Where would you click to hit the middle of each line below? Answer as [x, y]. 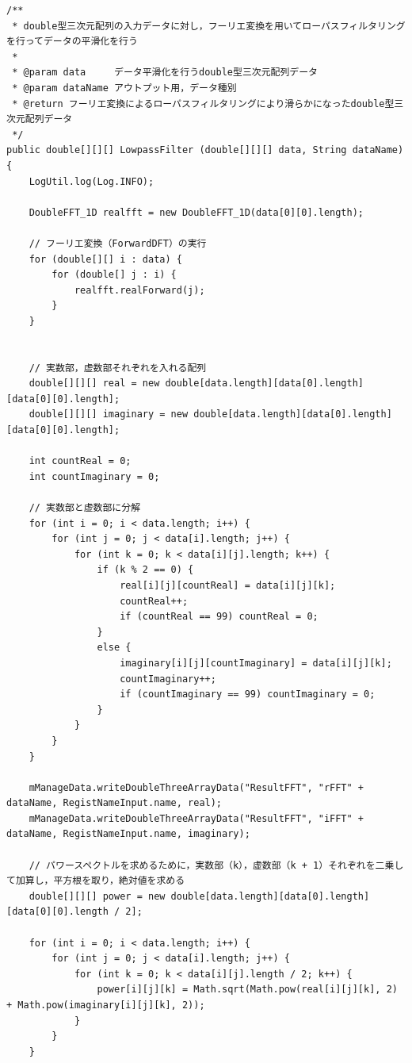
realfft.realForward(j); [139, 290]
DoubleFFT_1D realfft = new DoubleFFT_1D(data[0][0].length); [196, 212]
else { [114, 648]
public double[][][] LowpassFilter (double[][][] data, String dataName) [205, 150]
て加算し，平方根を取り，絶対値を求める [96, 881]
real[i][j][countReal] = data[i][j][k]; [228, 585]
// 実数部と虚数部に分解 [85, 508]
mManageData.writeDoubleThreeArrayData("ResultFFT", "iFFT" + [196, 818]
